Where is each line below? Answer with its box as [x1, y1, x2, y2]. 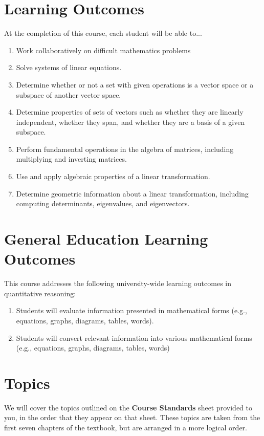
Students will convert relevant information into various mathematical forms [16, 332, 252, 343]
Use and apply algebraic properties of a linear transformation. [16, 171, 210, 182]
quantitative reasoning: [4, 288, 76, 298]
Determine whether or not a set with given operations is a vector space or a [16, 79, 254, 90]
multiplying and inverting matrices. [16, 154, 127, 164]
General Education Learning [4, 228, 208, 249]
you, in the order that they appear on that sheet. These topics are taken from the [4, 412, 260, 423]
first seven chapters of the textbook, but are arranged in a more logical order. [4, 422, 247, 433]
